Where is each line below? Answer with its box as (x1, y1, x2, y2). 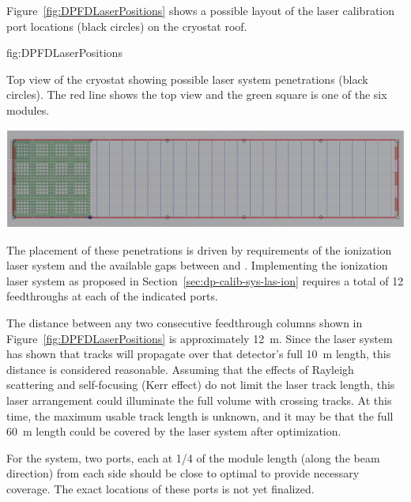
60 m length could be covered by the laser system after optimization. (6, 423, 341, 440)
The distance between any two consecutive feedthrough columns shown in (6, 315, 363, 331)
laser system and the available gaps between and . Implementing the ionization (6, 257, 388, 274)
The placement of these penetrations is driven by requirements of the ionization (6, 241, 392, 258)
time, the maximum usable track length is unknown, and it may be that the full (6, 407, 394, 424)
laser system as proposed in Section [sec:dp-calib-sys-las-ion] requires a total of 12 (6, 272, 404, 289)
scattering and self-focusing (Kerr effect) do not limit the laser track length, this (6, 376, 395, 393)
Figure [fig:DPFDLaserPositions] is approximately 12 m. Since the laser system (6, 330, 393, 346)
